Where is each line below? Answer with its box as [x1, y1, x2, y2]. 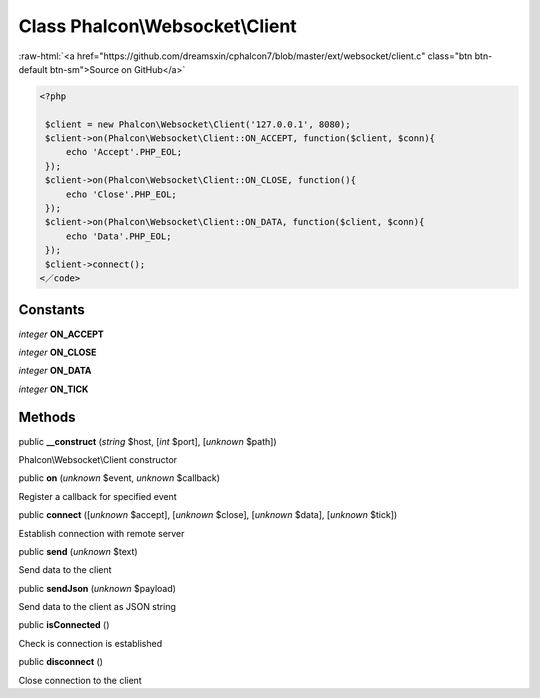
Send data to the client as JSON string [18, 601, 177, 613]
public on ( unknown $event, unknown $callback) [18, 472, 220, 484]
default [18, 63, 49, 75]
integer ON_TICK [18, 383, 89, 395]
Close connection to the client [18, 674, 142, 686]
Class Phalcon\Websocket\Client [18, 15, 297, 37]
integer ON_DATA [18, 365, 92, 377]
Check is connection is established [18, 637, 163, 649]
